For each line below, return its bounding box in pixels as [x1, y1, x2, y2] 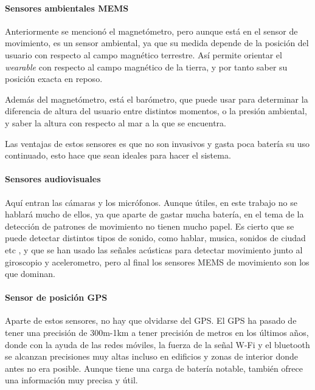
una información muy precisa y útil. [5, 374, 138, 386]
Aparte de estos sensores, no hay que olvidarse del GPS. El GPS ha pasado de [5, 314, 297, 327]
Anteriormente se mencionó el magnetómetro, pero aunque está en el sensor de [5, 24, 298, 37]
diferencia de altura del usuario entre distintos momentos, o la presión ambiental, [5, 104, 307, 117]
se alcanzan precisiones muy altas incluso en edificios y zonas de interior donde [5, 350, 299, 363]
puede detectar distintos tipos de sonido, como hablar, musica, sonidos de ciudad [5, 231, 306, 244]
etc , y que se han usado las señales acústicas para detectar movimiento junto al [5, 243, 303, 256]
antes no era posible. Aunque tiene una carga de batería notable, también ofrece [5, 361, 303, 374]
